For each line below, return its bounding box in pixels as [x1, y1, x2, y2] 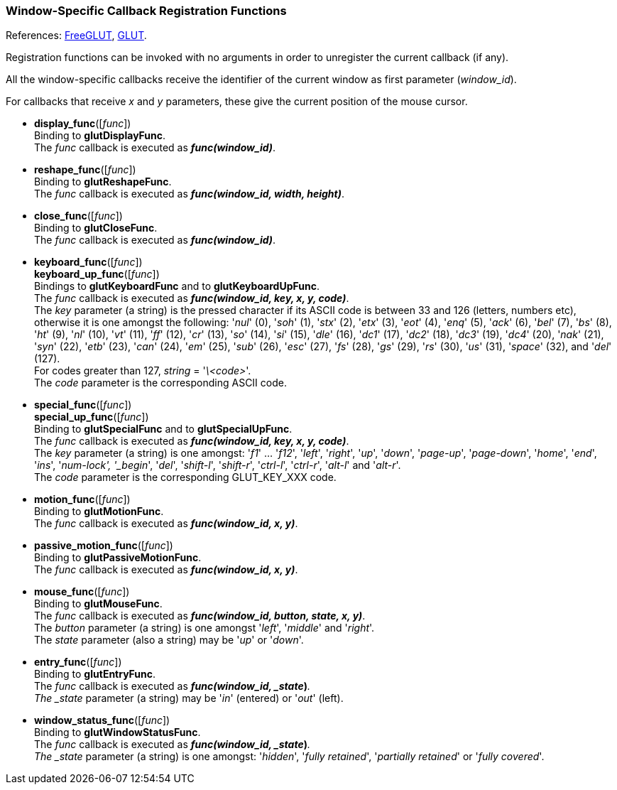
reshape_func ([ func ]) [34, 163, 136, 176]
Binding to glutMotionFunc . [34, 505, 164, 518]
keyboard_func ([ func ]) [34, 256, 143, 269]
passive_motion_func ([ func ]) [34, 539, 173, 552]
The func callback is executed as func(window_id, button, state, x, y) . [34, 610, 366, 622]
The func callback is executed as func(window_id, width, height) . [34, 188, 344, 200]
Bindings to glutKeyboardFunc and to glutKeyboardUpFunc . [34, 280, 320, 293]
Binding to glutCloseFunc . [34, 222, 158, 234]
